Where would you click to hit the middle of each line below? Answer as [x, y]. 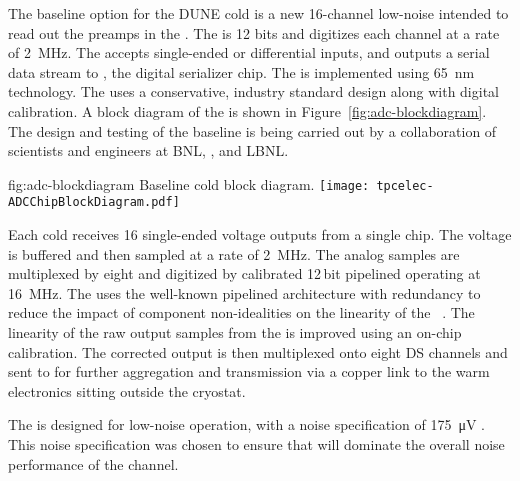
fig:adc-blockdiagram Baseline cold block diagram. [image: [189, 183]
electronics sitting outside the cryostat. [127, 390]
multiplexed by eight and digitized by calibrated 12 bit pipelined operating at [244, 273]
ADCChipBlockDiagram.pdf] [94, 202]
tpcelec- [405, 185]
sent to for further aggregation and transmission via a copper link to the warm [249, 371]
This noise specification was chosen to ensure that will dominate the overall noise [256, 444]
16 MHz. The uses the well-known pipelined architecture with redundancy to [244, 292]
